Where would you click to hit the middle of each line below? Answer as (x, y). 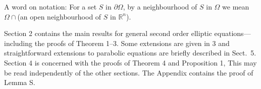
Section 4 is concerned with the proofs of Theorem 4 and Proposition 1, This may (130, 62)
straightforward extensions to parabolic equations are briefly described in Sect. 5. (130, 53)
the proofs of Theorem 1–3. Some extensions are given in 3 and (132, 43)
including (18, 43)
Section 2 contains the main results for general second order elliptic (108, 33)
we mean (236, 6)
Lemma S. (20, 82)
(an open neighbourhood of (59, 16)
